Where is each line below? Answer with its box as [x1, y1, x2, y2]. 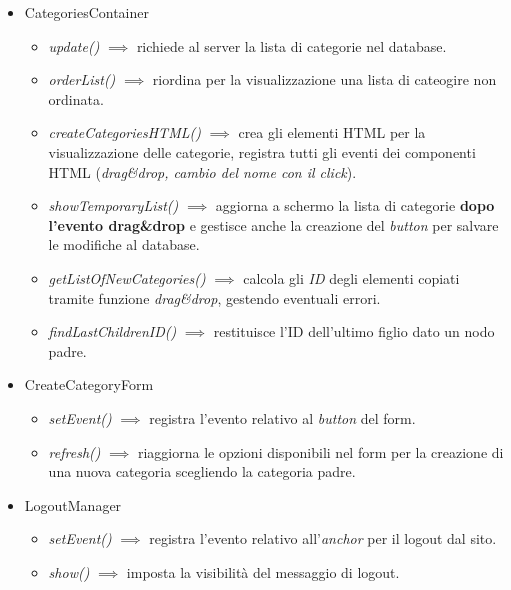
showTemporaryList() [48, 195, 179, 216]
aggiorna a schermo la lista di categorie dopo [215, 195, 495, 216]
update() [48, 35, 100, 56]
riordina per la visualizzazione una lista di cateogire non [152, 69, 497, 90]
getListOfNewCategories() [48, 267, 206, 288]
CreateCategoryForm [24, 374, 154, 395]
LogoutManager [24, 494, 122, 515]
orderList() [48, 69, 116, 90]
